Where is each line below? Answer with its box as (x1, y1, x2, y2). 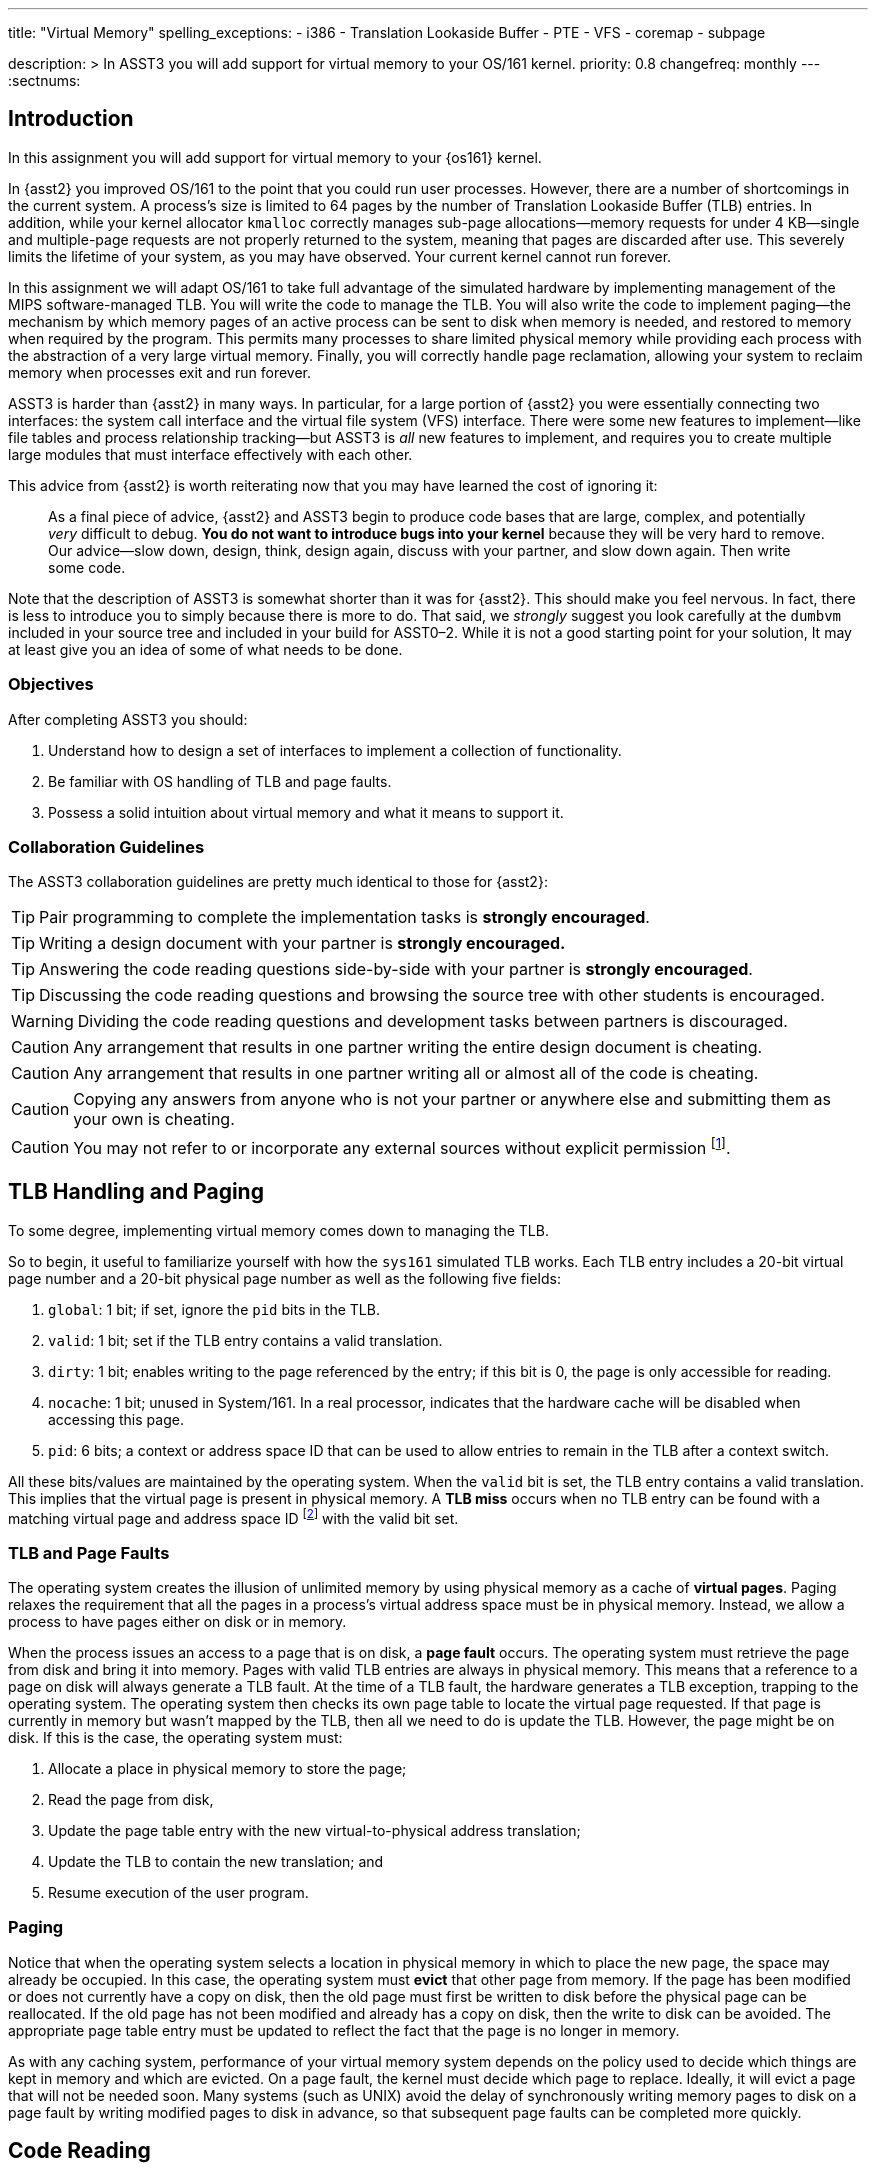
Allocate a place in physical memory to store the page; (48, 1759, 407, 1777)
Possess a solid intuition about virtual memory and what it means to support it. (48, 803, 564, 821)
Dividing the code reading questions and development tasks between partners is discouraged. (77, 1011, 788, 1032)
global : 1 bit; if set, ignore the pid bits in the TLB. (48, 1300, 380, 1318)
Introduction (8, 106, 134, 132)
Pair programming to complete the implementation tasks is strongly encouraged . (39, 907, 650, 928)
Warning (11, 1011, 74, 1032)
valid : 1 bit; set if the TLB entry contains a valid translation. (48, 1331, 443, 1349)
